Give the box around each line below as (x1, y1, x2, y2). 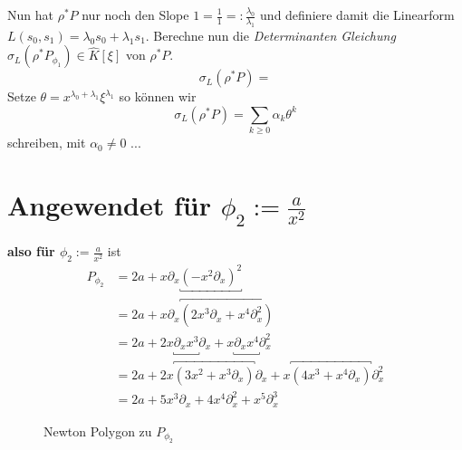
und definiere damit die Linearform (260, 5, 455, 24)
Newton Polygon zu (43, 421, 152, 440)
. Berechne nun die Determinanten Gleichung (145, 25, 396, 44)
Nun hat (7, 5, 53, 24)
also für (7, 242, 55, 261)
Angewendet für (7, 187, 211, 224)
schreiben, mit (7, 133, 86, 152)
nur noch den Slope (82, 5, 189, 24)
